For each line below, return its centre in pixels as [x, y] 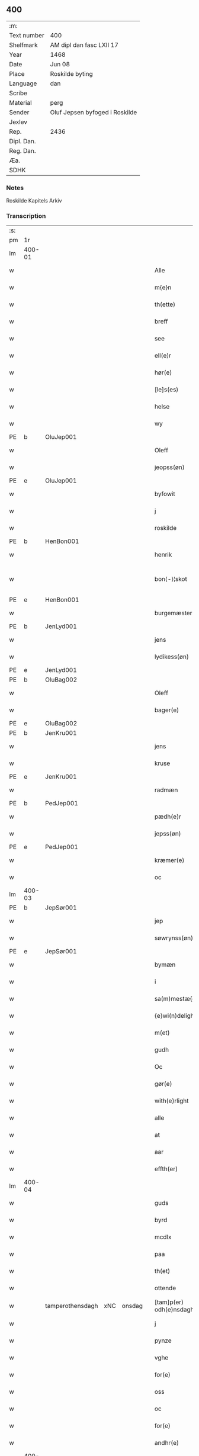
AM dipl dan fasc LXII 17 [84, 45]
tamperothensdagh [72, 1306]
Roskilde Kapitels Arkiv [34, 201]
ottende [165, 1288]
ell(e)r [163, 356]
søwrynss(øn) [174, 938]
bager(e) [167, 710]
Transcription [26, 216]
